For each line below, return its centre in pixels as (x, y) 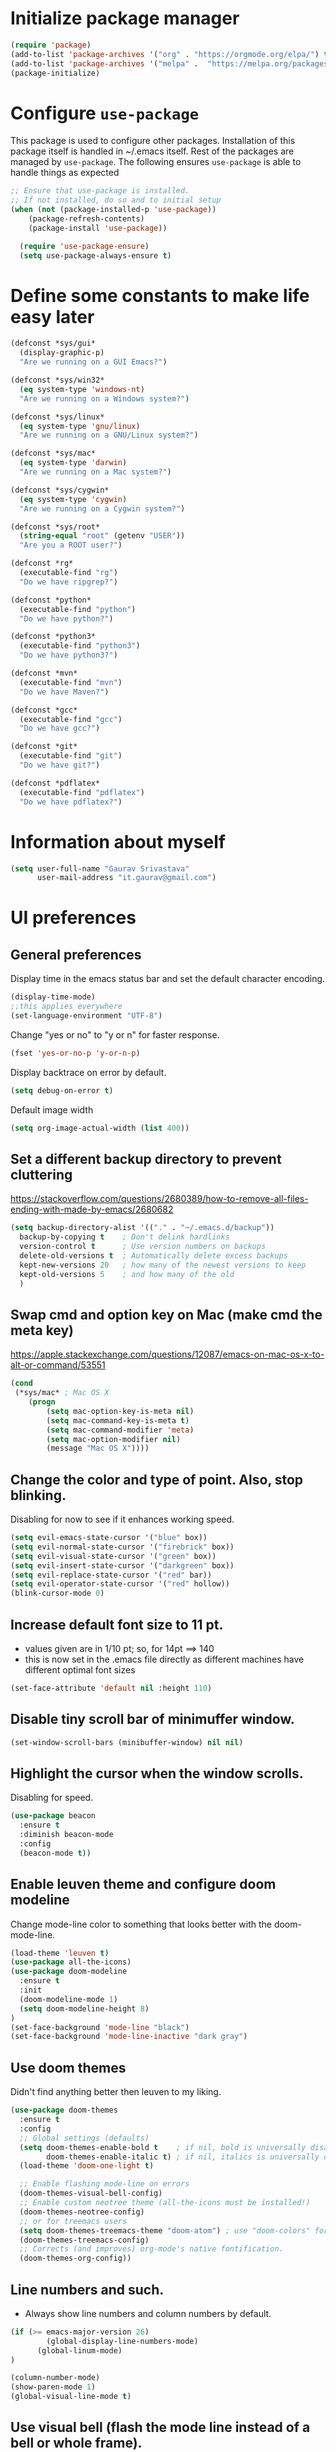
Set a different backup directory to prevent (146, 1158)
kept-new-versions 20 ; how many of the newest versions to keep (163, 1265)
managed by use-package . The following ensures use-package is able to (156, 162)
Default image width (52, 1109)
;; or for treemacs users (73, 2221)
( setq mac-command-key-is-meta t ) (118, 1420)
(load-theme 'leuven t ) (60, 1953)
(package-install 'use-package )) (98, 228)
